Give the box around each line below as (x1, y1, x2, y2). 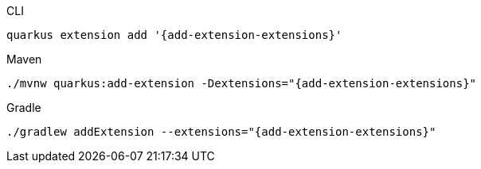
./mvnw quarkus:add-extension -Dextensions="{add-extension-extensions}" (6, 77, 477, 90)
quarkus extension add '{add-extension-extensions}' (6, 29, 342, 41)
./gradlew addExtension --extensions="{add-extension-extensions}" (6, 125, 436, 138)
